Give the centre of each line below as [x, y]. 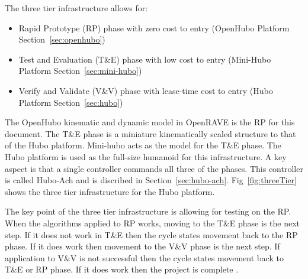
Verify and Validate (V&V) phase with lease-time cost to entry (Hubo [146, 90]
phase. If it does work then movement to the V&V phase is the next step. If [142, 246]
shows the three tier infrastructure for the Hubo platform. [110, 191]
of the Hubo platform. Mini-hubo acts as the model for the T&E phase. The [143, 145]
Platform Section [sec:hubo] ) [71, 102]
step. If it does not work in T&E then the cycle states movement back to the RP [151, 234]
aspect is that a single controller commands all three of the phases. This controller [154, 168]
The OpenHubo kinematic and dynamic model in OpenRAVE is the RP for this [150, 122]
